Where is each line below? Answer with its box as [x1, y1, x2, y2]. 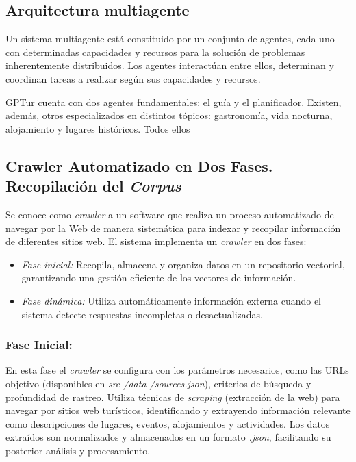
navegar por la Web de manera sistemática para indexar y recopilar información [5, 220, 341, 235]
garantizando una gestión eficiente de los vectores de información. [21, 270, 296, 285]
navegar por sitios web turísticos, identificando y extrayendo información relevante [5, 403, 351, 418]
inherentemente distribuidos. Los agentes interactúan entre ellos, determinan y [5, 58, 334, 73]
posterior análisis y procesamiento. [5, 443, 151, 457]
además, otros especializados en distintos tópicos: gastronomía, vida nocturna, [5, 108, 333, 123]
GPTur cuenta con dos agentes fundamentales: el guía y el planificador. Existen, [5, 94, 342, 109]
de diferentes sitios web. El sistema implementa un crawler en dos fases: [5, 234, 307, 248]
